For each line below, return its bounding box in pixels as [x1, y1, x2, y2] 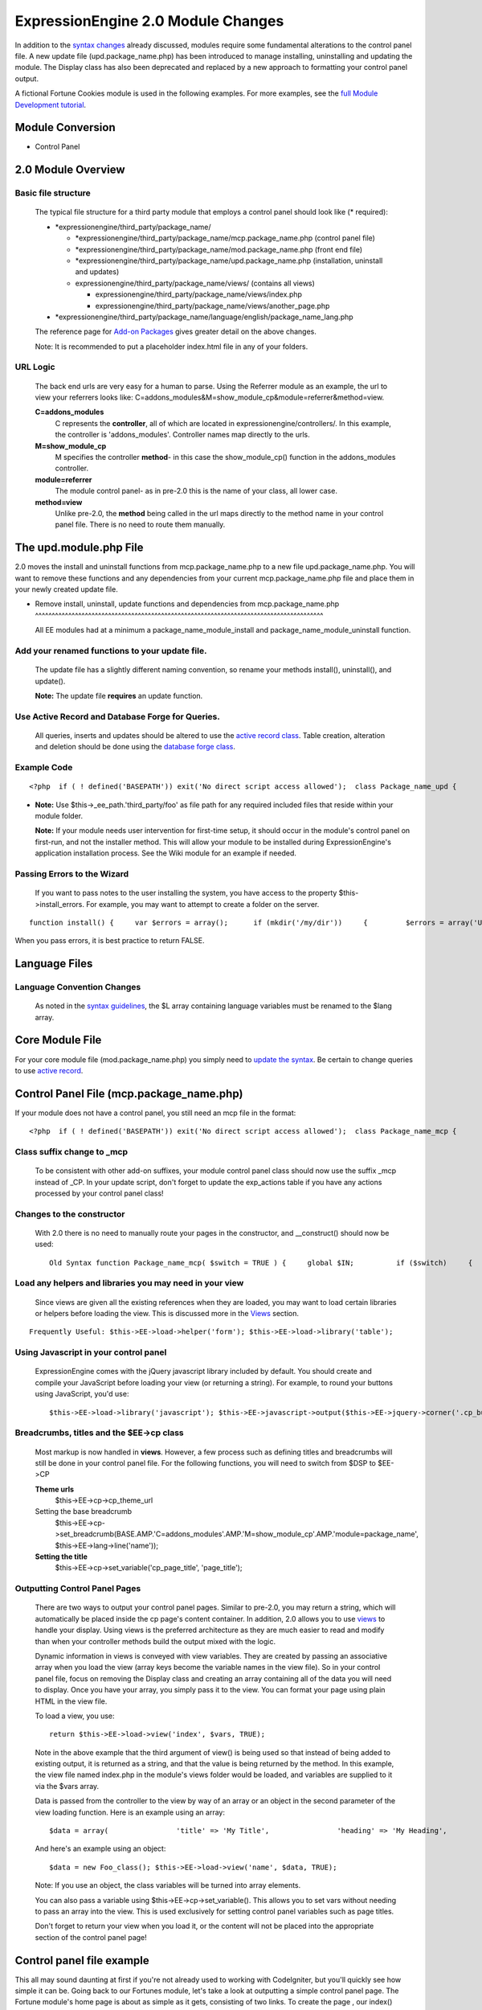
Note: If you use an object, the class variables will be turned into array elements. [35, 1881, 301, 1890]
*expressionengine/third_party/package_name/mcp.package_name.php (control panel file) [75, 233, 375, 243]
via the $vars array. [35, 1781, 100, 1791]
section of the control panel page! [35, 1932, 148, 1942]
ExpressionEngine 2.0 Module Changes [14, 12, 284, 30]
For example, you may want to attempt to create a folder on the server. [85, 899, 320, 909]
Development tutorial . [14, 100, 87, 109]
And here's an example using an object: [35, 1844, 166, 1853]
